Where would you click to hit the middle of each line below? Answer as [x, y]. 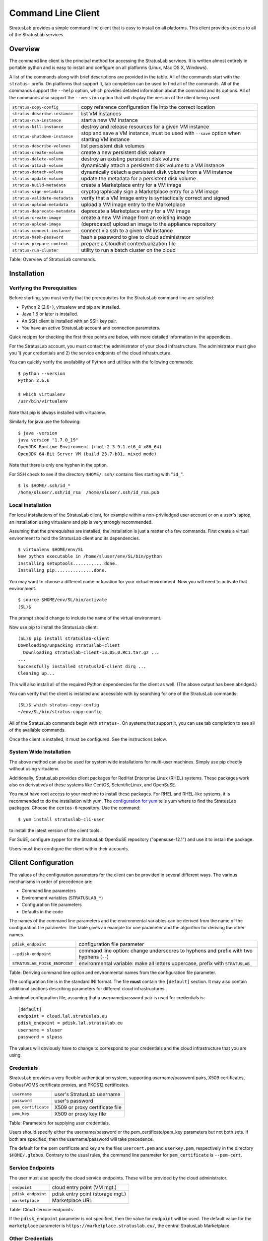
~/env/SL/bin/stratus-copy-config [60, 712]
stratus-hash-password [38, 237]
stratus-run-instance [37, 120]
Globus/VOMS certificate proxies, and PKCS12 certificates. [69, 1085]
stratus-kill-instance [38, 127]
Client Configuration [41, 863]
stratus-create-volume [38, 152]
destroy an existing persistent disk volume [130, 159]
